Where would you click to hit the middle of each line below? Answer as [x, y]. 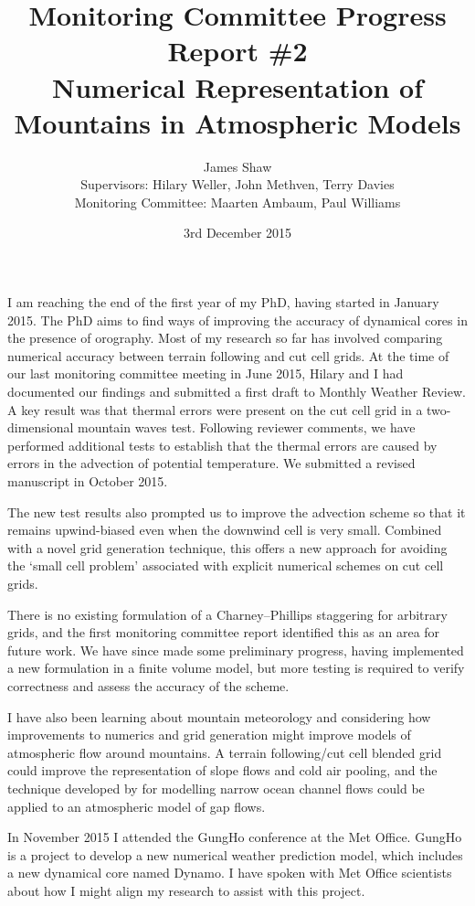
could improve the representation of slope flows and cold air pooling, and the [222, 770]
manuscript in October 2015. [88, 481]
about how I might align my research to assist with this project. [186, 890]
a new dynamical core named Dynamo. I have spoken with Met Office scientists [230, 873]
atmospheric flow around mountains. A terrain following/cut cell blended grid [225, 752]
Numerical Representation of [237, 86]
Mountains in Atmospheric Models [237, 122]
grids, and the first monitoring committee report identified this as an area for [224, 632]
